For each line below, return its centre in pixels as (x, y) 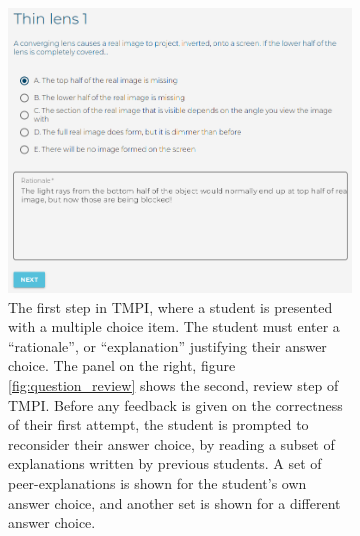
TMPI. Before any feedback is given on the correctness (175, 404)
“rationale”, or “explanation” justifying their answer (167, 345)
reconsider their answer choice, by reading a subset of (171, 443)
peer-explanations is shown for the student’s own (157, 482)
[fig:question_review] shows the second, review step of (173, 384)
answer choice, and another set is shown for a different (174, 502)
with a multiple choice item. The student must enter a (174, 326)
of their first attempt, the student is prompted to (158, 424)
